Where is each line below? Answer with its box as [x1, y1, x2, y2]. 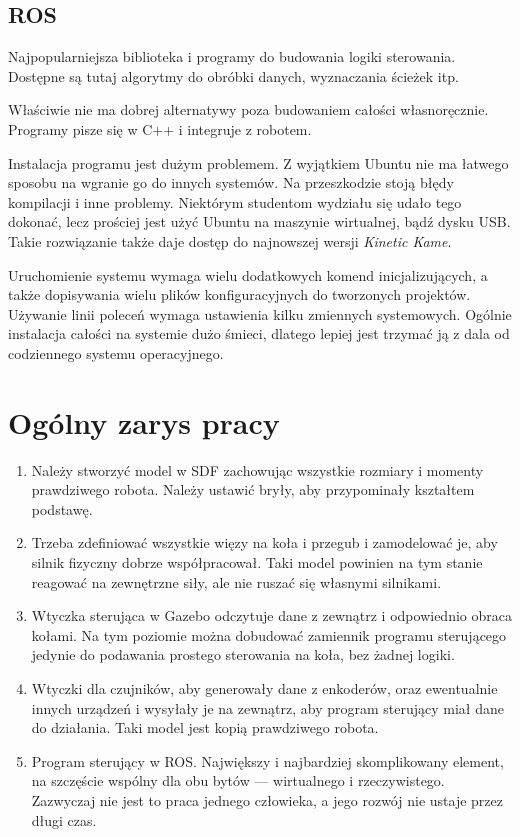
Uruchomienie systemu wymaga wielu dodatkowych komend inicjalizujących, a [8, 264, 488, 285]
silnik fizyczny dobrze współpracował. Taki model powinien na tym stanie [31, 552, 483, 573]
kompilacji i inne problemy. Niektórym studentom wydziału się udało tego [8, 191, 462, 212]
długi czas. [31, 809, 97, 830]
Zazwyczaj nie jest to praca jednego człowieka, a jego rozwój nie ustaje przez [31, 789, 503, 810]
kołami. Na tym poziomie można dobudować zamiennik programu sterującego [31, 624, 507, 645]
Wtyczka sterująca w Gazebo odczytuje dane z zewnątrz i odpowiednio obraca [31, 605, 512, 626]
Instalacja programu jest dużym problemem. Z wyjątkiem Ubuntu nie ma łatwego [8, 152, 509, 173]
